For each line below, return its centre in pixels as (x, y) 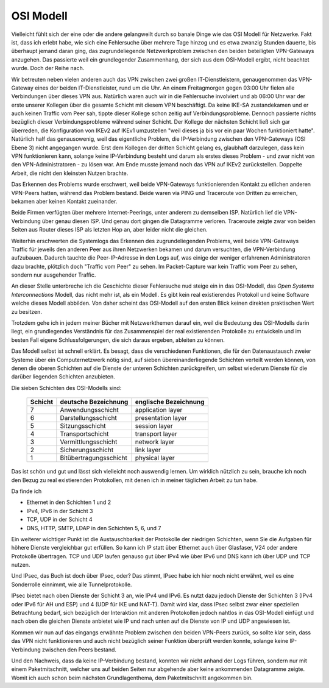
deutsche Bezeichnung (94, 402)
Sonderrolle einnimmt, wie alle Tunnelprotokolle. (72, 584)
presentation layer (161, 418)
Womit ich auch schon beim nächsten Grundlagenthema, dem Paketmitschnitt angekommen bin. (132, 678)
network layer (155, 442)
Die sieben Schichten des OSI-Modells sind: (66, 388)
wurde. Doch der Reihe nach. (48, 68)
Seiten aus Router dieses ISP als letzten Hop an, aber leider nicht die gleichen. (109, 230)
